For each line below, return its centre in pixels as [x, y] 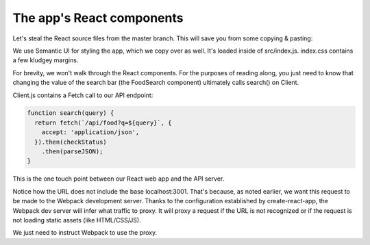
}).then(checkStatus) [71, 142]
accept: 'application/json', [90, 132]
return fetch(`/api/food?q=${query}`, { [103, 122]
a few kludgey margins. [46, 60]
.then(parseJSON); [72, 152]
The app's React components [98, 18]
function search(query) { [71, 113]
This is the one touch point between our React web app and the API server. [119, 179]
